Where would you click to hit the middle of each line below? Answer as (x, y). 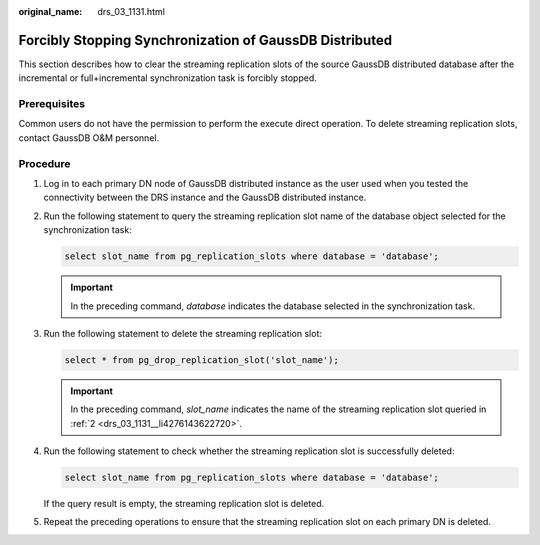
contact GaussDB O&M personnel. (89, 137)
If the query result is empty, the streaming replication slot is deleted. (184, 503)
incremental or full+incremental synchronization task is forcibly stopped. (167, 78)
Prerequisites (51, 104)
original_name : (50, 11)
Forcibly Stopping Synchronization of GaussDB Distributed (205, 40)
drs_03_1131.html (131, 11)
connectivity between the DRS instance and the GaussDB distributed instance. (205, 197)
